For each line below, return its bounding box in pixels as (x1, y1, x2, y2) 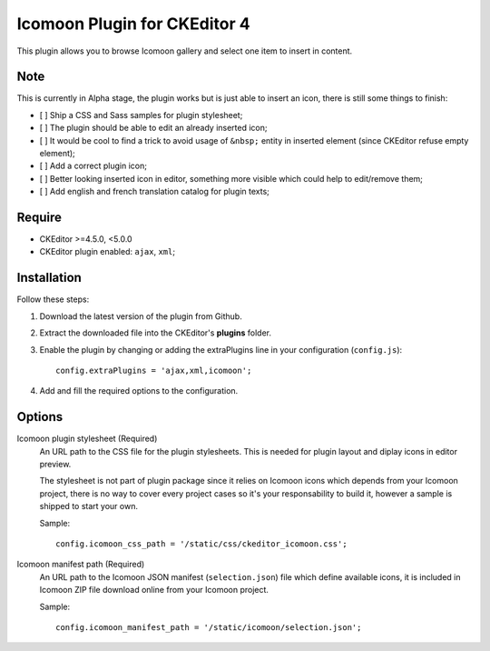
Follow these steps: (16, 294, 90, 305)
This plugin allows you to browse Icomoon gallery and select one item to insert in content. (16, 45, 353, 56)
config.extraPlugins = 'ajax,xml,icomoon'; (55, 365, 252, 376)
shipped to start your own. (39, 501, 138, 512)
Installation (16, 270, 82, 285)
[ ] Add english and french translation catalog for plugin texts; (39, 186, 269, 197)
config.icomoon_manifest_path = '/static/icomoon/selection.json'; (55, 622, 362, 632)
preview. (39, 459, 72, 470)
